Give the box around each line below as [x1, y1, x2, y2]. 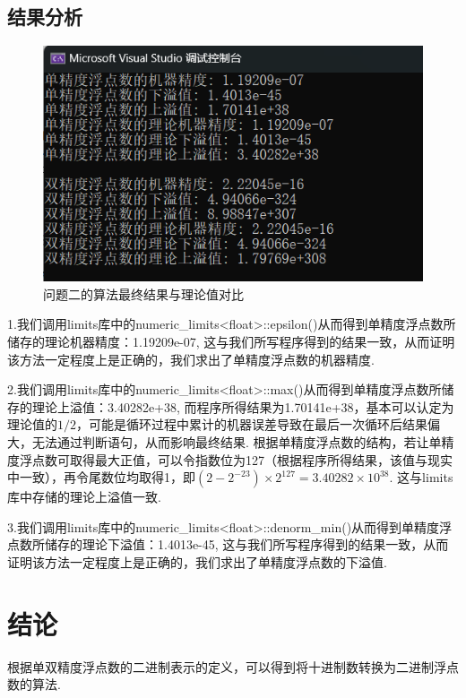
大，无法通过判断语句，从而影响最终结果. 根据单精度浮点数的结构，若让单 [7, 432, 442, 451]
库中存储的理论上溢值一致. [7, 487, 161, 506]
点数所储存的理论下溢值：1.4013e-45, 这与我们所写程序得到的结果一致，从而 [7, 535, 449, 554]
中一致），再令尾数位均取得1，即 [7, 468, 195, 487]
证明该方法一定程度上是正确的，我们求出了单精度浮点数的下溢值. [7, 552, 387, 571]
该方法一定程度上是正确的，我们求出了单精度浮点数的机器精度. [7, 349, 375, 368]
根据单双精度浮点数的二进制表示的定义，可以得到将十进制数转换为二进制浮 [7, 657, 446, 676]
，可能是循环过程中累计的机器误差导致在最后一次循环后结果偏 [76, 415, 440, 434]
